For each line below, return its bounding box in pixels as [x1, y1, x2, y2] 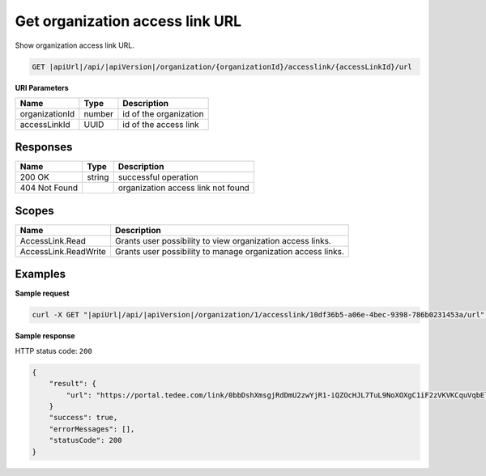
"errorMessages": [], [49, 424, 135, 433]
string [86, 172, 109, 183]
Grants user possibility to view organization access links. [114, 235, 331, 246]
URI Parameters [15, 83, 69, 92]
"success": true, [49, 413, 118, 423]
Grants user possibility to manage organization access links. [114, 245, 344, 257]
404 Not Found [19, 182, 79, 193]
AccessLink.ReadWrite [19, 245, 107, 257]
